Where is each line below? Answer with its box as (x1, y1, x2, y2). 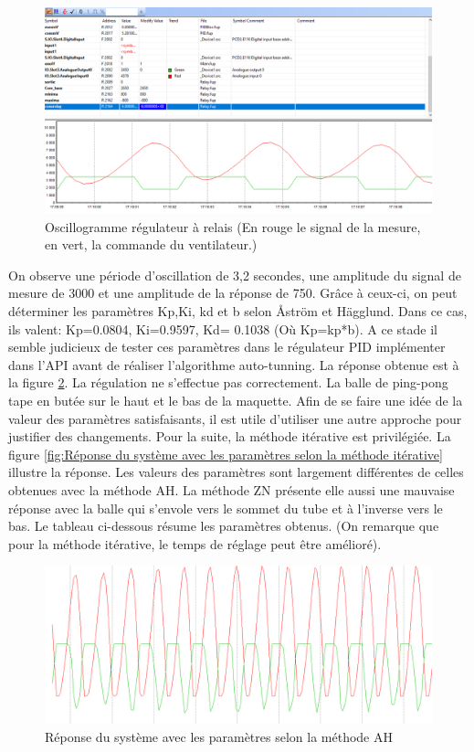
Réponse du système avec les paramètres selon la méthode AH (45, 727, 393, 747)
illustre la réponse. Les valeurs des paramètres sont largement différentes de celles (8, 462, 464, 482)
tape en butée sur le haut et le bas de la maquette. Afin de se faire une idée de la (8, 391, 463, 410)
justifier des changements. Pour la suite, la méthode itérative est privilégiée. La (8, 427, 451, 446)
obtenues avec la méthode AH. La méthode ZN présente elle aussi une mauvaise (8, 480, 455, 499)
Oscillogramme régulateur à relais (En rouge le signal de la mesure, (45, 217, 421, 236)
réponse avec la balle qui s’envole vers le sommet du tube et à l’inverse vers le (8, 498, 443, 517)
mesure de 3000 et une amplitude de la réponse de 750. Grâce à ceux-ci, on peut (8, 283, 458, 302)
